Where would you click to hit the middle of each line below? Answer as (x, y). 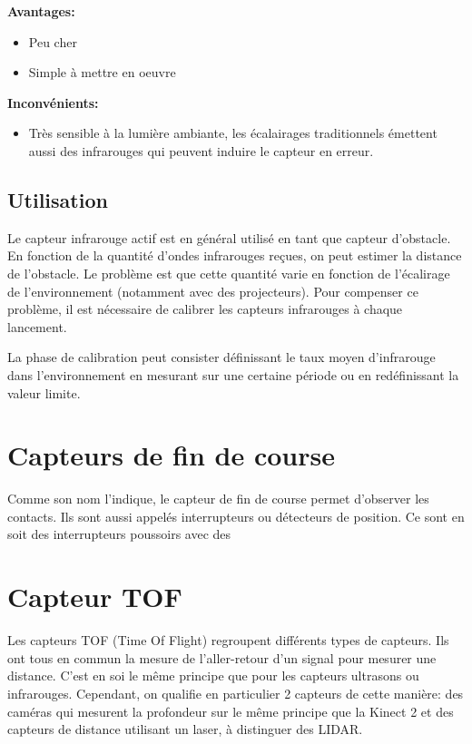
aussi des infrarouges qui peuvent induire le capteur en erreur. (201, 150)
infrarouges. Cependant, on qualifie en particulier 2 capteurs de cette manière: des (236, 693)
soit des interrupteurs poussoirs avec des (119, 534)
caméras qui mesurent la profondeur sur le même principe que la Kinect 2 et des (231, 711)
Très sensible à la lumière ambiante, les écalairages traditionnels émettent (233, 133)
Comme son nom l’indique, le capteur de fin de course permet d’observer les (218, 499)
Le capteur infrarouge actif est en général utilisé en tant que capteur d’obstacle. (229, 237)
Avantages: (41, 11)
